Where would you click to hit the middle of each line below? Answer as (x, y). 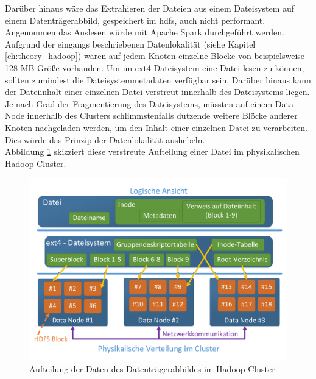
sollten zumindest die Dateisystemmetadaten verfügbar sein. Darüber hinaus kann (158, 80)
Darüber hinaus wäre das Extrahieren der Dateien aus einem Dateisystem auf (150, 8)
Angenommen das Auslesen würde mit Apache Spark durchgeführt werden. (145, 32)
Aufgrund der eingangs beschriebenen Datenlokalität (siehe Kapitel (130, 44)
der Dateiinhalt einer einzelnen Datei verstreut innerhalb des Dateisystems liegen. (157, 92)
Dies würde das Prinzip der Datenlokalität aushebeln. (105, 139)
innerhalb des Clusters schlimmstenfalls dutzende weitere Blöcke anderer (162, 115)
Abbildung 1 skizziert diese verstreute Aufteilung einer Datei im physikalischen (152, 151)
